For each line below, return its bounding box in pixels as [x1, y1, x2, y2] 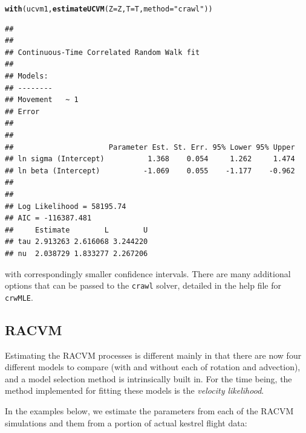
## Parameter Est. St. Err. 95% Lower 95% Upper [5, 143, 295, 152]
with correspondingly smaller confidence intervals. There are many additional [5, 267, 291, 280]
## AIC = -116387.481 [5, 214, 92, 223]
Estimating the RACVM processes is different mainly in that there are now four [5, 348, 302, 361]
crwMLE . [5, 290, 33, 303]
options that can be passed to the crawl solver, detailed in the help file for [5, 279, 281, 292]
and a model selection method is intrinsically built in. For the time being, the [5, 372, 292, 385]
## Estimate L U [5, 225, 148, 234]
